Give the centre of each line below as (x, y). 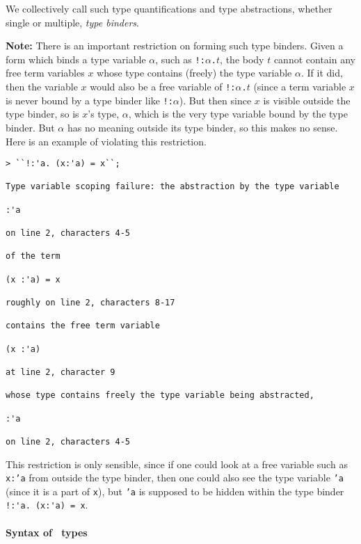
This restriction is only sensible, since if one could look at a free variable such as (177, 464)
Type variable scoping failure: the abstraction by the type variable (173, 187)
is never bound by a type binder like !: (89, 100)
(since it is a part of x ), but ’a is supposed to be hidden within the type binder (175, 491)
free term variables (45, 73)
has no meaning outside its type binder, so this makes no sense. (202, 127)
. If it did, (322, 73)
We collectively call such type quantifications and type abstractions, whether (169, 8)
